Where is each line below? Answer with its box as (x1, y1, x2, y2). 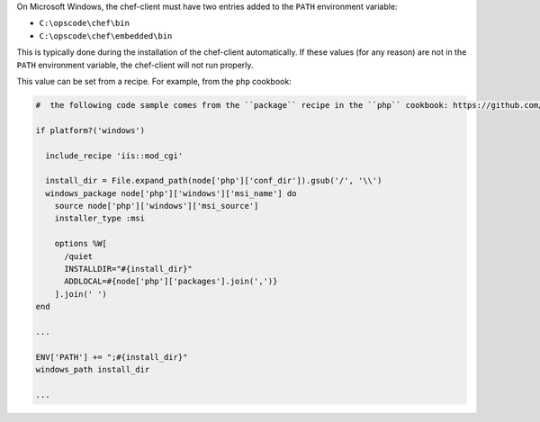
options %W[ (54, 238, 108, 249)
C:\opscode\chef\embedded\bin (39, 31, 173, 40)
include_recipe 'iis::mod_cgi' (45, 150, 184, 161)
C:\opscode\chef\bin (39, 18, 130, 29)
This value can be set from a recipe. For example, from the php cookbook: (16, 76, 292, 86)
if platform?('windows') (35, 125, 146, 135)
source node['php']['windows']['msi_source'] (54, 201, 259, 211)
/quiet (64, 251, 94, 261)
